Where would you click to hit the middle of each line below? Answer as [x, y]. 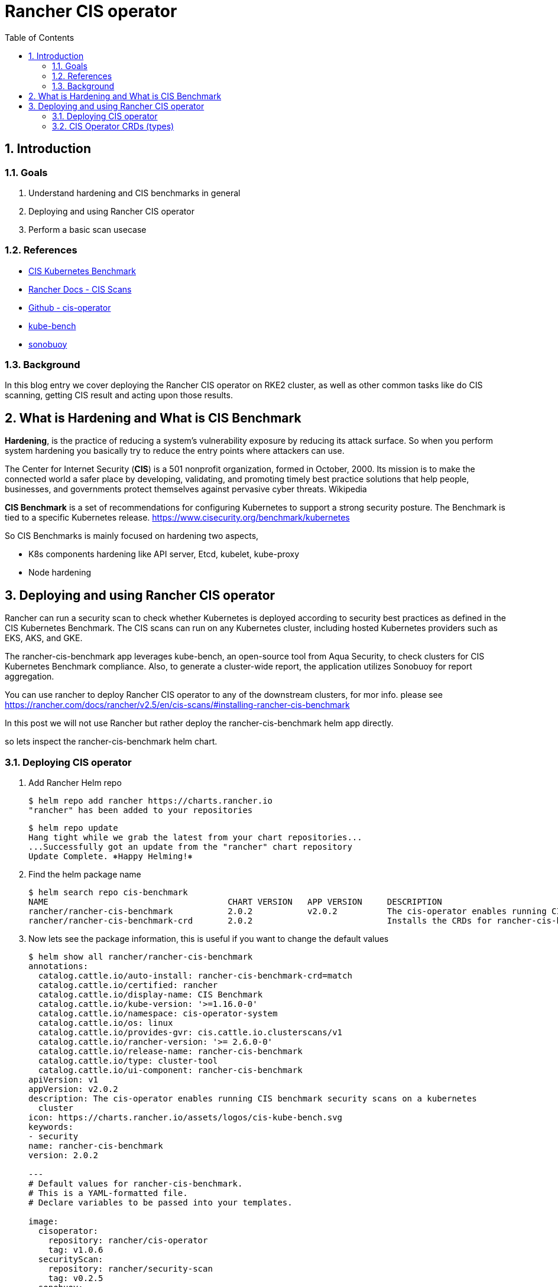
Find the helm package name [85, 874]
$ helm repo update [73, 828]
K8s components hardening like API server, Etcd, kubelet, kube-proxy [164, 554]
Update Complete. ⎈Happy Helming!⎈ [111, 856]
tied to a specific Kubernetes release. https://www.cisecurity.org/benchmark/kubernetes [177, 518]
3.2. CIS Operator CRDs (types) [113, 126]
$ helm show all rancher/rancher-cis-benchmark [141, 956]
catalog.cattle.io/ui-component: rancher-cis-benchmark [170, 1070]
